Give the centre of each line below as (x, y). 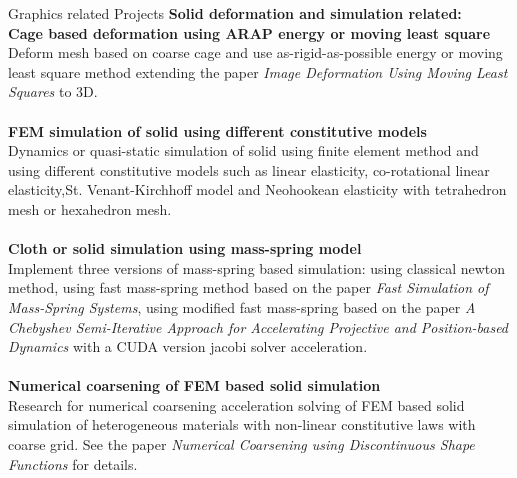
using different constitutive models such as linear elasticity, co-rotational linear (249, 169)
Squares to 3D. (53, 91)
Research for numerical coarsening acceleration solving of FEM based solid (236, 404)
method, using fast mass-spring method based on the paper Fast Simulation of (248, 287)
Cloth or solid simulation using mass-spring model (185, 248)
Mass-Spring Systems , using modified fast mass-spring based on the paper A (242, 306)
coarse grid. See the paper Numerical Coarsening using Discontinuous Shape (241, 444)
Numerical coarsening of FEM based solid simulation (194, 385)
